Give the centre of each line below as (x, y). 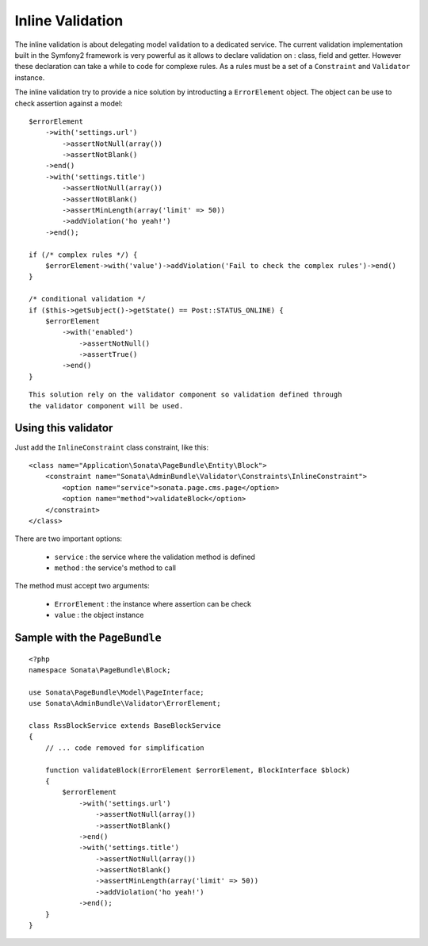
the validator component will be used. (106, 406)
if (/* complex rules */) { (83, 255)
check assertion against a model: (69, 103)
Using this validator (64, 428)
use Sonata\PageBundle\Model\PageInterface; (117, 692)
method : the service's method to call (115, 568)
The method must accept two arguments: (82, 586)
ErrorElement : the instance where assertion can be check (153, 603)
